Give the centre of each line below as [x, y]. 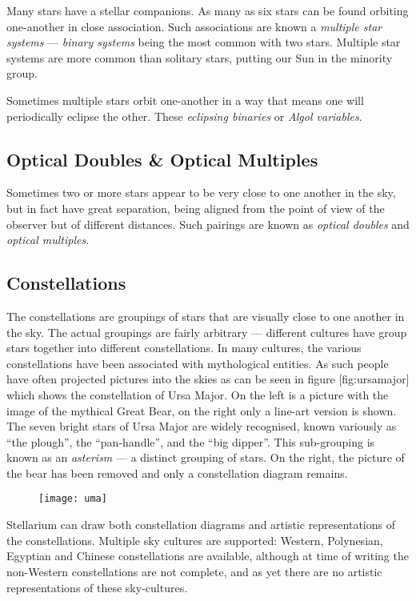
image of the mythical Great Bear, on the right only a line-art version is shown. [202, 410]
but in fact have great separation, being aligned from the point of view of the [196, 208]
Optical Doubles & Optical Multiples [162, 159]
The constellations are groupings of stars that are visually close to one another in [206, 316]
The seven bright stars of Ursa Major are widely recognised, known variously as [202, 426]
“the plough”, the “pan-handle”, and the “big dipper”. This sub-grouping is [191, 441]
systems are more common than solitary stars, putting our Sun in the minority [200, 57]
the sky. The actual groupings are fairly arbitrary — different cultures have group [207, 332]
